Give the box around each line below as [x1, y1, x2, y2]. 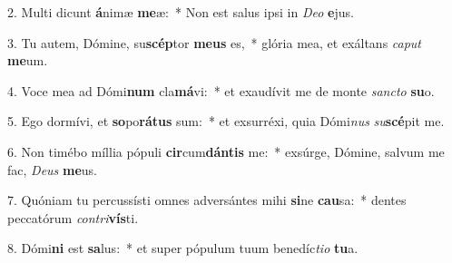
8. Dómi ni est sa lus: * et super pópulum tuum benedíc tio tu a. [7, 239, 359, 258]
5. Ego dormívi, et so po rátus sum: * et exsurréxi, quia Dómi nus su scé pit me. [7, 112, 445, 131]
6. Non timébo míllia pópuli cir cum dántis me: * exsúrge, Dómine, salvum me [7, 141, 445, 161]
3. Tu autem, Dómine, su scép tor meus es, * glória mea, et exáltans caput [7, 33, 422, 52]
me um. [7, 51, 48, 70]
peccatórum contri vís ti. [7, 208, 139, 227]
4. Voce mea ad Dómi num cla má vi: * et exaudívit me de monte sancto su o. [7, 81, 435, 100]
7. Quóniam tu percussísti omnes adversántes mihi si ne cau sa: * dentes [7, 190, 407, 209]
